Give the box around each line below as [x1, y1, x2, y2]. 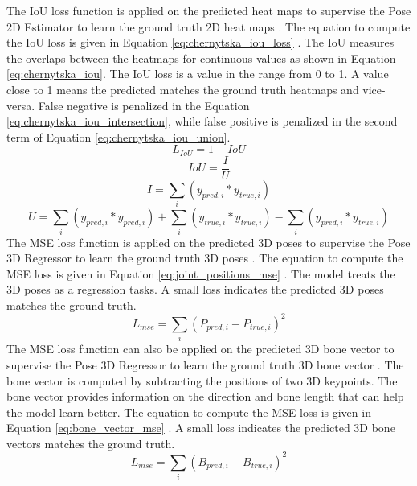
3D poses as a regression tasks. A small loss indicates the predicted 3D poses [6, 281, 384, 298]
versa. [6, 97, 35, 113]
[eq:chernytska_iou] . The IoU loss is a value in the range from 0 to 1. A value [6, 65, 389, 82]
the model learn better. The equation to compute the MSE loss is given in [6, 403, 371, 420]
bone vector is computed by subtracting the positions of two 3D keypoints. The [6, 372, 398, 389]
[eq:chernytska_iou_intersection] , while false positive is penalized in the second [6, 113, 398, 130]
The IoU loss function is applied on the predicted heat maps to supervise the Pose [6, 2, 411, 19]
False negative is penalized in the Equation [38, 97, 250, 113]
